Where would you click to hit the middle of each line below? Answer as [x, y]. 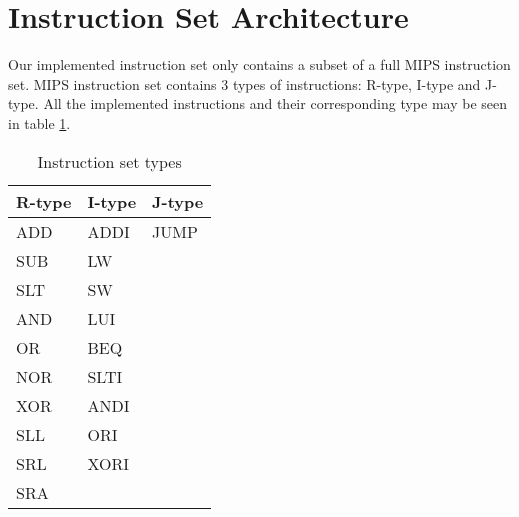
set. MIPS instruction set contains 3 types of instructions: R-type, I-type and [244, 83]
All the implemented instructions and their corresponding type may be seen [275, 103]
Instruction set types [109, 161]
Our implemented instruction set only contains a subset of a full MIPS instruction [259, 64]
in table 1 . [39, 122]
